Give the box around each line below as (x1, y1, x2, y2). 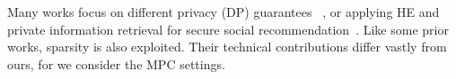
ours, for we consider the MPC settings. (7, 54, 225, 73)
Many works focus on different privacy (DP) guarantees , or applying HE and (7, 3, 440, 20)
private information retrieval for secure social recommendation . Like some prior (7, 20, 449, 38)
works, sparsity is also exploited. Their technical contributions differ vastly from (7, 37, 447, 56)
